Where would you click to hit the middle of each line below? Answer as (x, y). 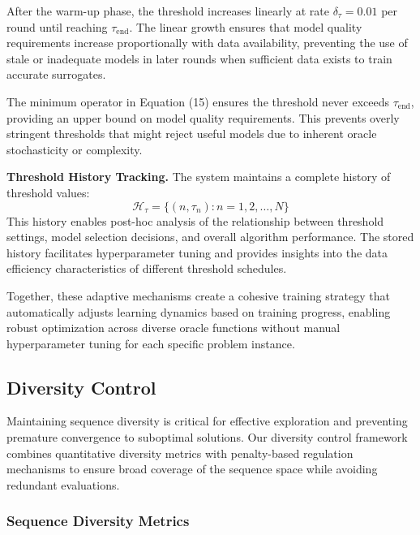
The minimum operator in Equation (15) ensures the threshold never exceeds (198, 101)
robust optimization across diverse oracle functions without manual (174, 328)
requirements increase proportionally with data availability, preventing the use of (207, 43)
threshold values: (48, 192)
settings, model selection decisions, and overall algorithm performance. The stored (210, 237)
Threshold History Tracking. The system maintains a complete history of (199, 177)
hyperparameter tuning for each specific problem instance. (151, 343)
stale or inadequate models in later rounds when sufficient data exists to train (199, 58)
